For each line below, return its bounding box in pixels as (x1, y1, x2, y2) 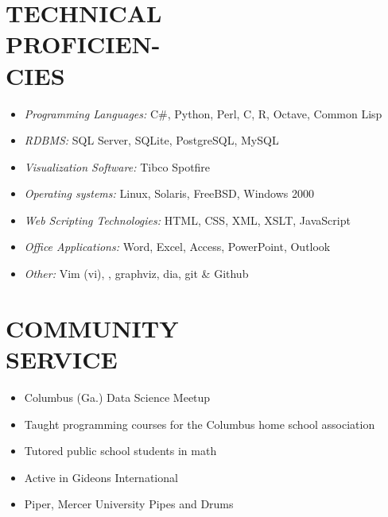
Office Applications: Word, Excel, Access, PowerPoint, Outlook (24, 238, 331, 255)
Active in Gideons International (24, 469, 178, 485)
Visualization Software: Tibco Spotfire (24, 158, 211, 175)
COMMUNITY (6, 311, 179, 344)
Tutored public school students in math (24, 442, 217, 459)
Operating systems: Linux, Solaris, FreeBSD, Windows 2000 (24, 185, 315, 202)
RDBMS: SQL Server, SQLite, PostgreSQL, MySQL (24, 132, 279, 149)
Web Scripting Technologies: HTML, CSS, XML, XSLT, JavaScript (24, 211, 351, 228)
